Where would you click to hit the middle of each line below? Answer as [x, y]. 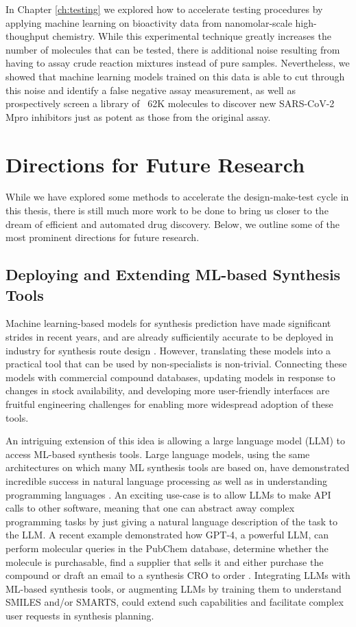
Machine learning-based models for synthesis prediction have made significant [168, 323]
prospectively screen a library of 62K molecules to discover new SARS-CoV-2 [170, 103]
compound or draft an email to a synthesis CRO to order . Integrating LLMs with [178, 575]
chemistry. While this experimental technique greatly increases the [192, 36]
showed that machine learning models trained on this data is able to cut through [175, 76]
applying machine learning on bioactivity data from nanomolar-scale [149, 22]
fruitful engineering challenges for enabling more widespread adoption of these [169, 404]
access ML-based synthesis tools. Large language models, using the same [158, 454]
